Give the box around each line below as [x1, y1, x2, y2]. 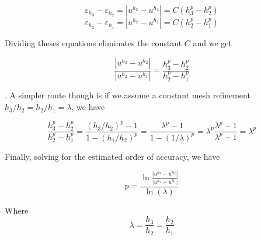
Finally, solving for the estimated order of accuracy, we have [5, 150, 220, 162]
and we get [193, 37, 232, 49]
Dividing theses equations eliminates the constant [5, 37, 182, 49]
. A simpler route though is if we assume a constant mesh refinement [5, 89, 250, 101]
